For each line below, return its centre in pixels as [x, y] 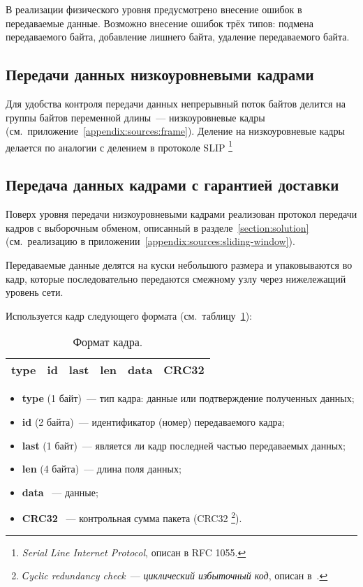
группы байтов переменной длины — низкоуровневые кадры [135, 117]
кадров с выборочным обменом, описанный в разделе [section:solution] [157, 227]
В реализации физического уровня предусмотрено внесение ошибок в [154, 9]
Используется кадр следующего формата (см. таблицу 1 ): [129, 315]
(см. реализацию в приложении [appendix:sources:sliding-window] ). [150, 241]
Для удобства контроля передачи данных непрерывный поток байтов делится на [176, 103]
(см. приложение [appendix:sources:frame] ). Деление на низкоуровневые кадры [175, 131]
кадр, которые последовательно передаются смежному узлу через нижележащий [176, 278]
